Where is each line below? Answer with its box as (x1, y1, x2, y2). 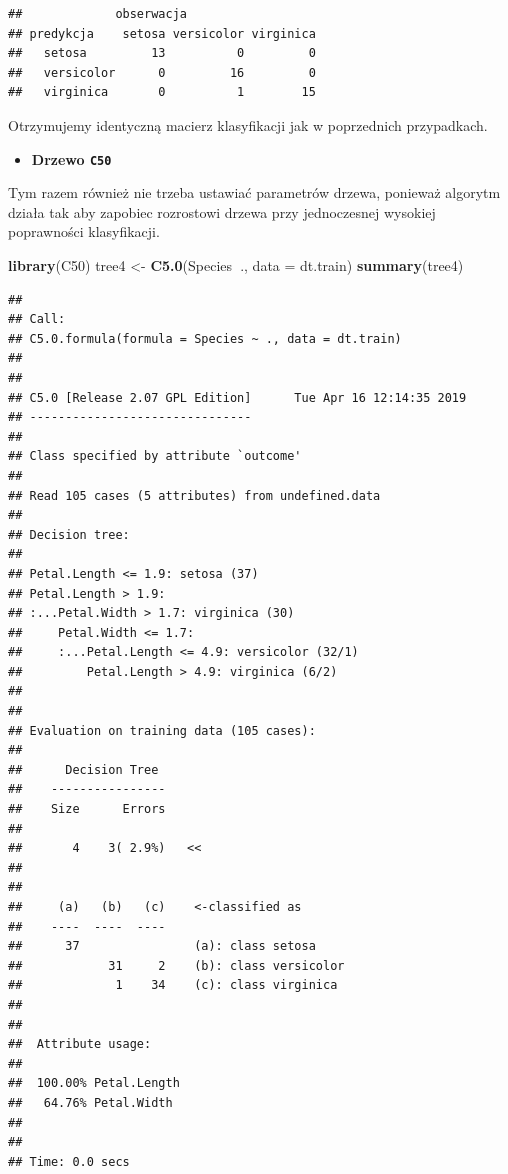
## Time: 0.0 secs (8, 1154, 130, 1169)
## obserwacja (8, 7, 187, 21)
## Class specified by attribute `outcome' (8, 449, 302, 464)
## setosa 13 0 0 (8, 46, 316, 61)
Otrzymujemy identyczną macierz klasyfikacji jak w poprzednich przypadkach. (8, 114, 488, 135)
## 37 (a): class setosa (8, 939, 316, 954)
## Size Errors (8, 802, 166, 817)
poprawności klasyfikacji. (8, 221, 160, 242)
